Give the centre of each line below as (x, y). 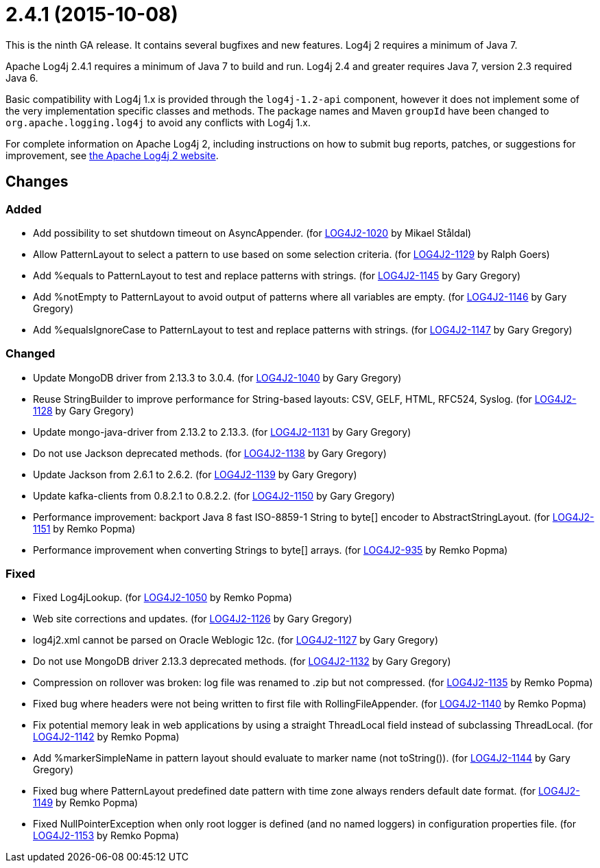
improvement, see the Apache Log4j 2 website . (112, 155)
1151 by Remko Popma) (84, 528)
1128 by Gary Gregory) (84, 410)
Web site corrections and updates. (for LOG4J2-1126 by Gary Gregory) (193, 619)
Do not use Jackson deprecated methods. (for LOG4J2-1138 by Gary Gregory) (210, 453)
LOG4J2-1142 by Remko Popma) (106, 737)
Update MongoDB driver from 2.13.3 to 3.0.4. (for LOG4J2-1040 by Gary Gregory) (217, 377)
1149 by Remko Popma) (86, 803)
